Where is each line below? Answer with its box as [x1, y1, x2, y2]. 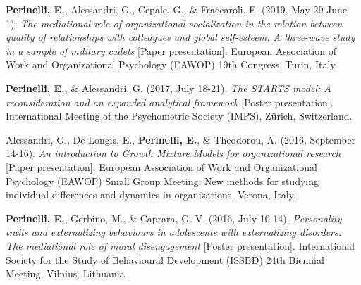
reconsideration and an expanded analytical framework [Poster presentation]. [6, 94, 334, 109]
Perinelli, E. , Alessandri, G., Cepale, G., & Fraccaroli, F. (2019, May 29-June [6, 2, 348, 16]
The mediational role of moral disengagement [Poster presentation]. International [6, 238, 355, 253]
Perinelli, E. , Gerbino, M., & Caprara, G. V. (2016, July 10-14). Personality [6, 210, 342, 225]
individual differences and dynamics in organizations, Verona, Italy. [6, 187, 296, 202]
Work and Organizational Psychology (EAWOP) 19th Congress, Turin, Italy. [6, 57, 338, 72]
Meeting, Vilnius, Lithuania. [6, 266, 128, 281]
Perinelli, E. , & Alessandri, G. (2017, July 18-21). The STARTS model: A [6, 80, 331, 95]
